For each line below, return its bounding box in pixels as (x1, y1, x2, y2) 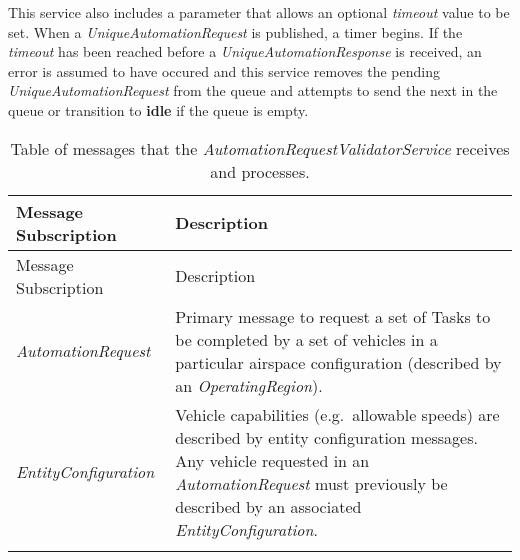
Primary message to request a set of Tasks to (175, 304, 491, 328)
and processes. (210, 159, 310, 183)
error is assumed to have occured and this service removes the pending (8, 60, 440, 81)
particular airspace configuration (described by (175, 350, 502, 374)
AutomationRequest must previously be (175, 471, 448, 495)
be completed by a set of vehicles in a (175, 327, 438, 351)
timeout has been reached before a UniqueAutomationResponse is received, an (8, 41, 482, 62)
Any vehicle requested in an (175, 448, 370, 472)
